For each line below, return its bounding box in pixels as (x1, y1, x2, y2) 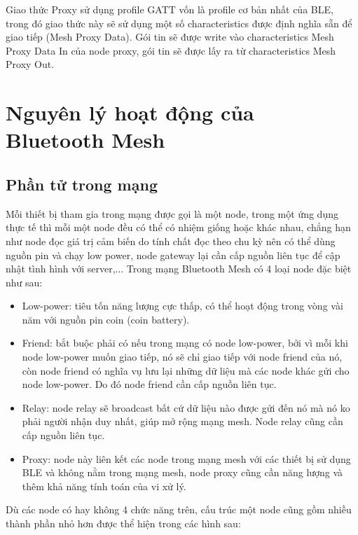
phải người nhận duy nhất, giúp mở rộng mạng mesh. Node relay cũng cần (22, 414, 343, 429)
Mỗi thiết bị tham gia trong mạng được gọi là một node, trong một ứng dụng (6, 206, 338, 221)
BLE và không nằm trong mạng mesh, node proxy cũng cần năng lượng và (22, 465, 343, 480)
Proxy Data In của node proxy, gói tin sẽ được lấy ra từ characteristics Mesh (6, 43, 336, 57)
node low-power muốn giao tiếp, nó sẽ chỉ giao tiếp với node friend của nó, (22, 349, 343, 364)
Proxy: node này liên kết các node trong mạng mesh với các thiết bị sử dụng (22, 451, 351, 466)
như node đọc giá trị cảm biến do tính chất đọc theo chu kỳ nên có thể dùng (6, 233, 336, 248)
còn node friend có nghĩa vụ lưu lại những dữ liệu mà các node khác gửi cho (22, 363, 350, 377)
